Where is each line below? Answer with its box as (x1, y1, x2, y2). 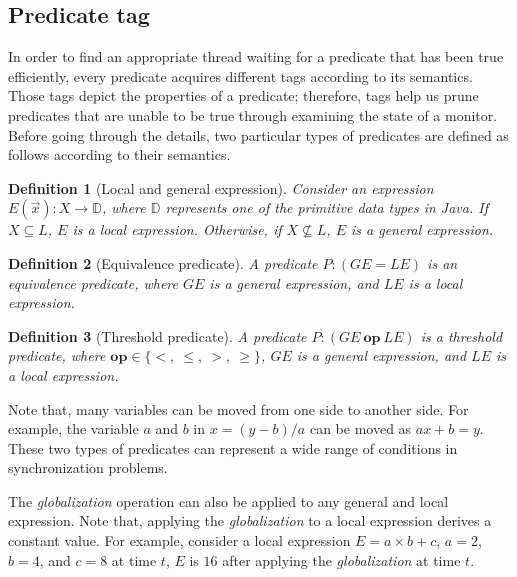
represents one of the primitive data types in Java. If (165, 197, 488, 218)
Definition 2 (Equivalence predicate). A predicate (8, 252, 318, 273)
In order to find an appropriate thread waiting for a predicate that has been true (8, 46, 504, 67)
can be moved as (309, 418, 412, 439)
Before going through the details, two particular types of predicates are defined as (8, 124, 509, 145)
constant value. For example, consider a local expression (8, 530, 351, 551)
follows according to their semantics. (8, 144, 231, 165)
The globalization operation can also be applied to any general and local (8, 490, 449, 511)
